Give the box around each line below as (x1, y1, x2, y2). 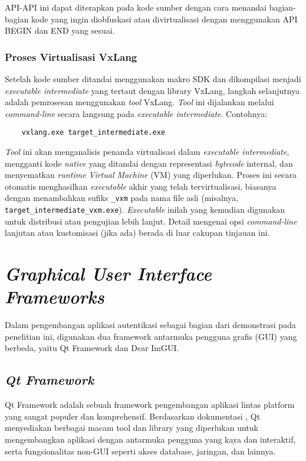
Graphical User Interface (5, 261, 212, 286)
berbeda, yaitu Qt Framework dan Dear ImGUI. (5, 342, 179, 354)
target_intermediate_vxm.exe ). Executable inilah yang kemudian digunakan (5, 203, 285, 216)
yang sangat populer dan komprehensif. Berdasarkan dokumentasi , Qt (5, 410, 261, 422)
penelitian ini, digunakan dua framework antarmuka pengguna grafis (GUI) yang (5, 330, 297, 342)
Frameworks (5, 284, 104, 309)
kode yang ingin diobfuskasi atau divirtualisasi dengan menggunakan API (31, 12, 298, 25)
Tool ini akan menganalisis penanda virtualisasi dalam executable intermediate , (5, 145, 289, 158)
